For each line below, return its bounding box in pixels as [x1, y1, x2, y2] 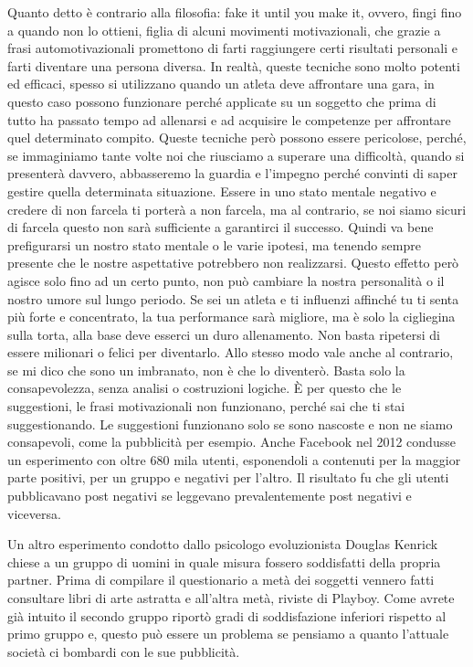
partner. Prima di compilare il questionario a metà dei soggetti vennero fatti [7, 570, 435, 589]
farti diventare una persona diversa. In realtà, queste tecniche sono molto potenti [7, 56, 460, 75]
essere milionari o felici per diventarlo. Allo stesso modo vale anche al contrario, [7, 343, 454, 362]
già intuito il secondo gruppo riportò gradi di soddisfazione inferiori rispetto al [7, 606, 447, 625]
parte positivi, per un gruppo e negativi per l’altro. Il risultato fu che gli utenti [7, 468, 449, 487]
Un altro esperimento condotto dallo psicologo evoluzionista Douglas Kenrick [7, 535, 438, 554]
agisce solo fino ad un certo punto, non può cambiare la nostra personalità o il [7, 270, 445, 290]
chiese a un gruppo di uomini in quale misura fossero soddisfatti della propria [7, 552, 441, 571]
